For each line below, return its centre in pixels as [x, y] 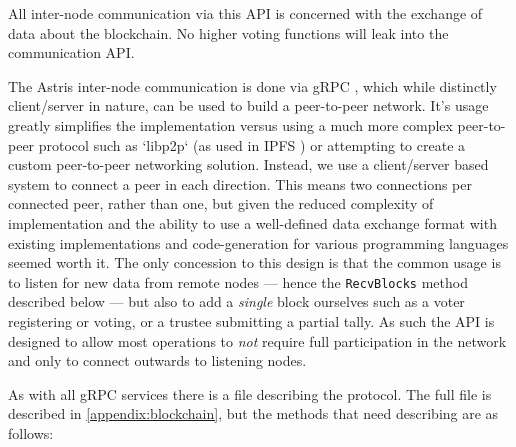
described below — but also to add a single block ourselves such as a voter [236, 301]
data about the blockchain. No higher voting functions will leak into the [228, 32]
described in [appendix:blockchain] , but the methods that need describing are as [253, 413]
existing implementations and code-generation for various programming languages [258, 242]
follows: [31, 432]
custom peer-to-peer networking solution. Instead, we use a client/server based [248, 164]
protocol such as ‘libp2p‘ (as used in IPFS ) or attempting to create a [252, 144]
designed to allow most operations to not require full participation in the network [257, 340]
